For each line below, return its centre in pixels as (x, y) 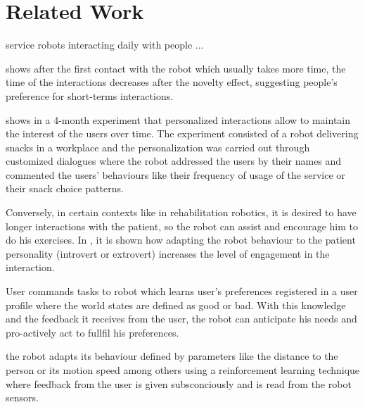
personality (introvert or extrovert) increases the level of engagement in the (168, 253)
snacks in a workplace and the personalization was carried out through (158, 147)
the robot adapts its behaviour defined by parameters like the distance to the (172, 356)
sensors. (22, 397)
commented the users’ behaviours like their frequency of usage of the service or (175, 174)
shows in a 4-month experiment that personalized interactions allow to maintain (178, 119)
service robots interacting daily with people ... (105, 45)
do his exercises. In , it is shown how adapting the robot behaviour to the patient (181, 240)
